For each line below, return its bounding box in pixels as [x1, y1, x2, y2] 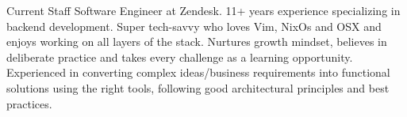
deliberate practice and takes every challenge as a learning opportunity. [6, 48, 353, 65]
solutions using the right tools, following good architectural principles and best [6, 79, 390, 96]
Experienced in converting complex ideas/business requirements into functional [6, 64, 390, 81]
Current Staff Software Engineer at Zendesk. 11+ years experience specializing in [6, 2, 401, 18]
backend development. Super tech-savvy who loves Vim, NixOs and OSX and [6, 17, 382, 34]
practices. [6, 95, 52, 111]
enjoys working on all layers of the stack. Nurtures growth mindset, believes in [6, 33, 387, 50]
